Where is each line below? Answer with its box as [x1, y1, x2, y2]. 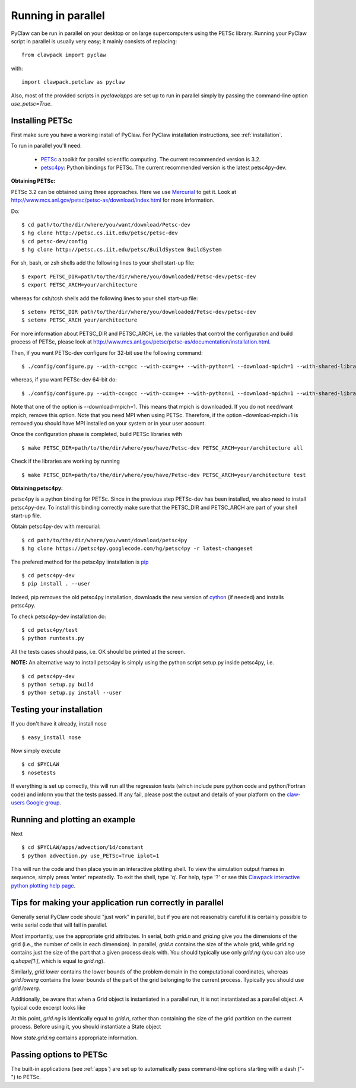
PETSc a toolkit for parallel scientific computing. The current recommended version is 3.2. [40, 155, 261, 163]
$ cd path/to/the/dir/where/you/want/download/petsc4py [21, 537, 187, 543]
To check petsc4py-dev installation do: [11, 613, 107, 620]
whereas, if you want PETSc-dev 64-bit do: [11, 376, 117, 383]
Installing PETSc [11, 116, 73, 126]
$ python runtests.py [21, 635, 84, 642]
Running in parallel [11, 9, 105, 22]
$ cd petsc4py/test [21, 626, 78, 633]
